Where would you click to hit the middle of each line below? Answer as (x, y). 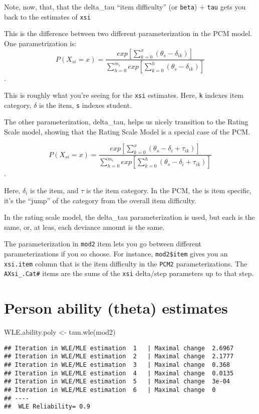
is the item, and (54, 190)
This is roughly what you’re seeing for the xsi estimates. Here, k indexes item (124, 95)
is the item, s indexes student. (85, 105)
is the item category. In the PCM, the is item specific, (169, 190)
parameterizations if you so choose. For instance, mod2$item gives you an (116, 253)
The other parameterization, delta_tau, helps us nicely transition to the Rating (126, 122)
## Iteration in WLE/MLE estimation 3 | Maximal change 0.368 (117, 365)
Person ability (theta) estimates (116, 308)
